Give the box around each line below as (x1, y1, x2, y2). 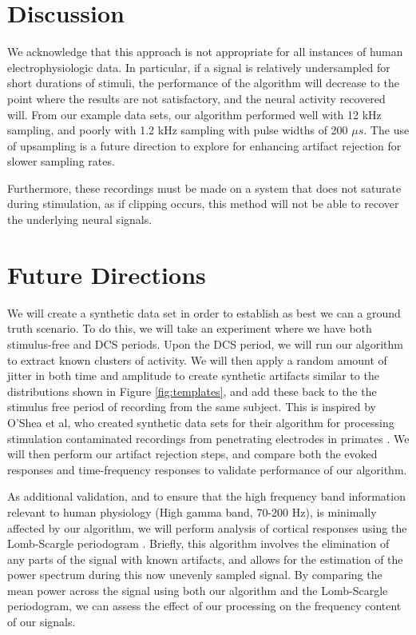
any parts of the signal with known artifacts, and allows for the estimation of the (7, 550, 403, 567)
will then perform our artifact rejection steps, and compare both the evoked (7, 445, 378, 462)
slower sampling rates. (7, 153, 115, 170)
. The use (363, 122, 410, 138)
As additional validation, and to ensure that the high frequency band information (7, 488, 406, 505)
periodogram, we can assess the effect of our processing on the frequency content (7, 597, 402, 614)
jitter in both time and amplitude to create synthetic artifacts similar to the (7, 367, 379, 384)
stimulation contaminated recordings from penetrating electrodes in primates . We (7, 429, 410, 446)
